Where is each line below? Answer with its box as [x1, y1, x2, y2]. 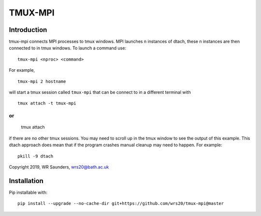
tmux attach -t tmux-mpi [17, 101, 76, 106]
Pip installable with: [9, 189, 48, 195]
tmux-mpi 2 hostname [17, 78, 66, 84]
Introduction [9, 26, 47, 34]
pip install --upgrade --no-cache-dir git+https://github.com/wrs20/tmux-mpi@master [17, 201, 224, 206]
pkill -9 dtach [17, 153, 54, 159]
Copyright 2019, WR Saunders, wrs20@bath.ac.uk [9, 164, 109, 170]
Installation [9, 177, 43, 185]
